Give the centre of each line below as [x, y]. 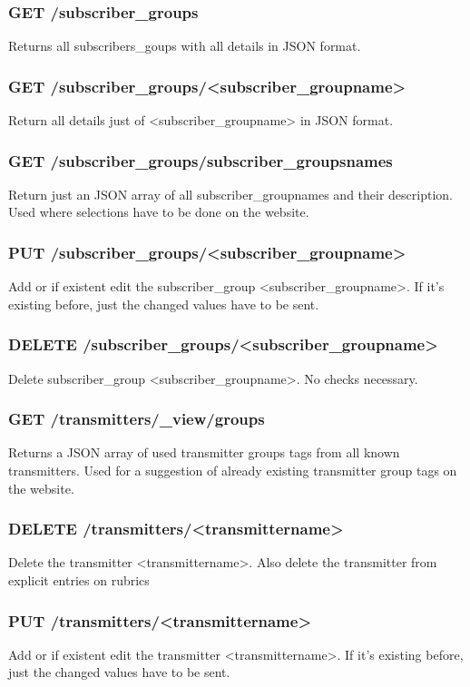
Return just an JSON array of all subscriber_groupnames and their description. [230, 194]
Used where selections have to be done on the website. [159, 212]
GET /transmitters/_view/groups [137, 419]
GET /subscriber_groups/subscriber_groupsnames [201, 160]
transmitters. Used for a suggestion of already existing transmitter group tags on [233, 471]
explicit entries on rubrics [79, 580]
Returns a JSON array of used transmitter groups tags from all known [204, 452]
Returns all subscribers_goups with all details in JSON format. [185, 46]
